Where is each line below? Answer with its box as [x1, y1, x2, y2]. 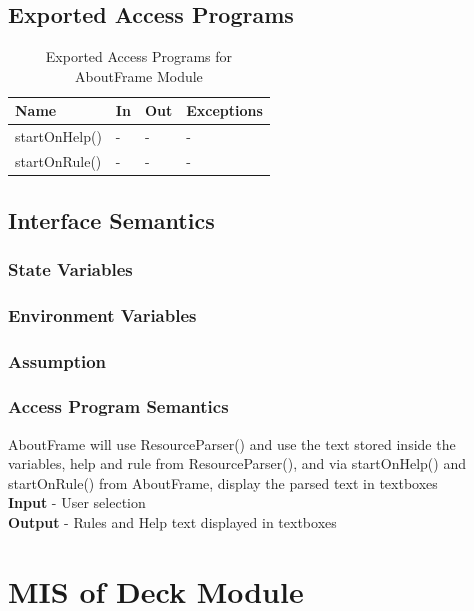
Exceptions [186, 100, 263, 121]
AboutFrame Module [75, 65, 203, 86]
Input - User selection [8, 492, 146, 513]
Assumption [8, 348, 107, 373]
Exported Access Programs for [45, 46, 233, 67]
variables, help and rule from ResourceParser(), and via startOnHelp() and [8, 453, 466, 474]
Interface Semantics [8, 204, 215, 235]
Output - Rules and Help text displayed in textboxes [8, 512, 337, 533]
